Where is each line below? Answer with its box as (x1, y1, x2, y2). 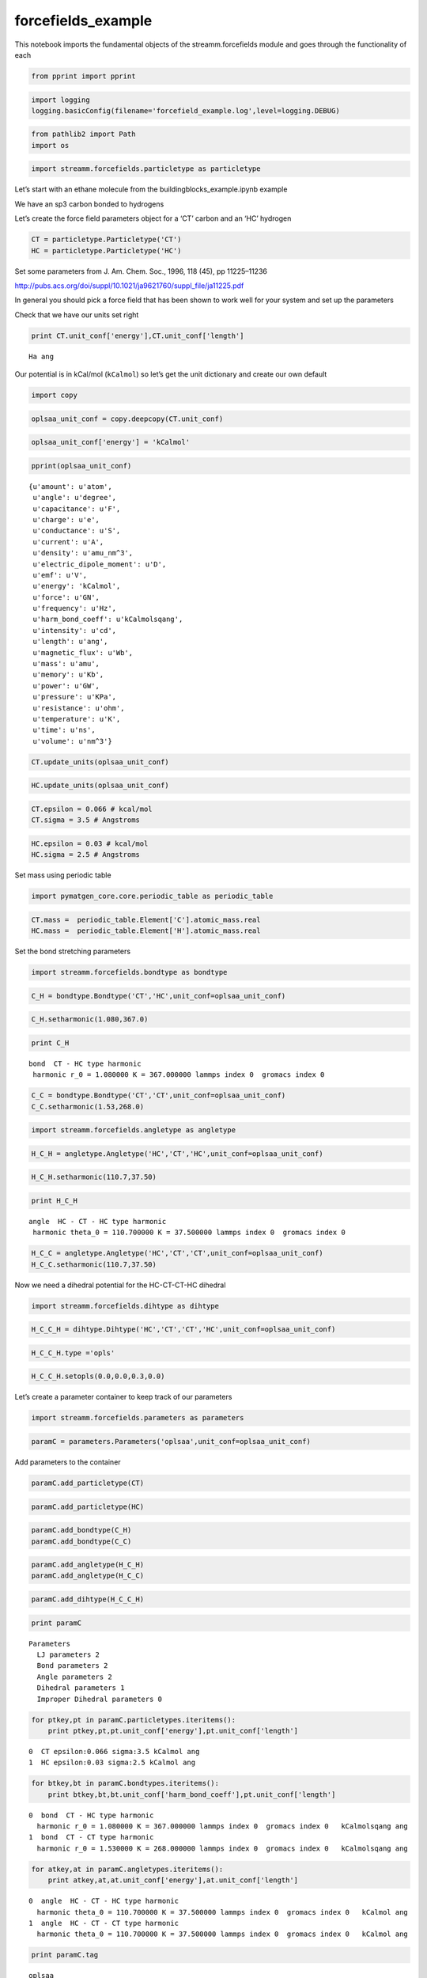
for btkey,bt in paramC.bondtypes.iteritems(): (31, 1779, 219, 1788)
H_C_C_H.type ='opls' (31, 1348, 115, 1357)
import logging (31, 95, 90, 104)
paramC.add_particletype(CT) (31, 1478, 145, 1487)
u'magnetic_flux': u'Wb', (32, 648, 134, 657)
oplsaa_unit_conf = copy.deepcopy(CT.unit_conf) (31, 414, 224, 423)
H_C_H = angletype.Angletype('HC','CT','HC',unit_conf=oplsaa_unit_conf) (31, 1149, 323, 1158)
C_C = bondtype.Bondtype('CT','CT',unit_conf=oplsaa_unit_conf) (31, 1091, 286, 1100)
